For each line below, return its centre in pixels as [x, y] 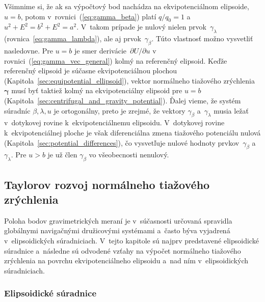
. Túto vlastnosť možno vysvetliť [202, 38]
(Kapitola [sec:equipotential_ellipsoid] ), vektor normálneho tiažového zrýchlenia [129, 80]
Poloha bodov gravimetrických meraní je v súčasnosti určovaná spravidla [118, 220]
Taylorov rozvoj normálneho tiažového [107, 184]
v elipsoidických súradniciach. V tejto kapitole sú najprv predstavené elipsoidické [131, 240]
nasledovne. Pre [29, 50]
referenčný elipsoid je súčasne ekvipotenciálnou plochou [91, 71]
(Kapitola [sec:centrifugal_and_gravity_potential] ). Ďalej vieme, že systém [123, 100]
